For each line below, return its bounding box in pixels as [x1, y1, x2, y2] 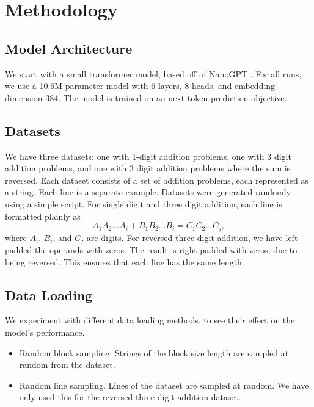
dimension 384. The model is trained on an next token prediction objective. [5, 91, 287, 104]
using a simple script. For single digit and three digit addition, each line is [5, 197, 282, 210]
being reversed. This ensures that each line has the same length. [5, 255, 244, 268]
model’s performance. [5, 326, 85, 339]
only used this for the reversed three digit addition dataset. [19, 391, 241, 403]
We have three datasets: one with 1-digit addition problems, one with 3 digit [5, 149, 291, 162]
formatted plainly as [5, 209, 81, 222]
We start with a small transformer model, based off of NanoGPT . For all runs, [5, 67, 302, 80]
